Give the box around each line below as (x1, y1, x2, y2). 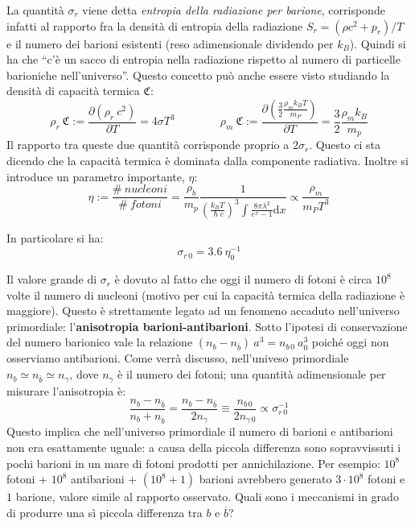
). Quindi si (349, 35, 406, 52)
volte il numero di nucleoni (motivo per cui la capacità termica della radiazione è (6, 286, 405, 303)
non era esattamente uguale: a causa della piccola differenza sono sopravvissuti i (6, 438, 401, 455)
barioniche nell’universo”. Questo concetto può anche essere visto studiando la (6, 66, 390, 83)
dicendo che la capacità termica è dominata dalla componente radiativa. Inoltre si (6, 152, 409, 169)
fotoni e (368, 470, 405, 487)
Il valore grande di (6, 271, 97, 288)
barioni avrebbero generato (199, 470, 332, 487)
